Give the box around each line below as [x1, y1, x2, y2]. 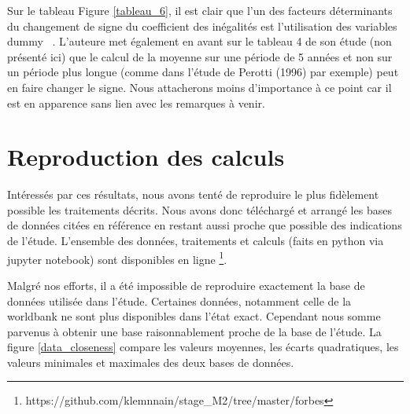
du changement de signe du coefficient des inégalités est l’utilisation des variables [7, 17, 397, 34]
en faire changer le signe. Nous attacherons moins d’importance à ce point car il [7, 79, 392, 95]
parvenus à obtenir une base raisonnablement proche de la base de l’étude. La [7, 323, 382, 339]
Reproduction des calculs [7, 141, 285, 173]
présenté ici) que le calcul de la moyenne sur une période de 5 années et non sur [7, 48, 393, 64]
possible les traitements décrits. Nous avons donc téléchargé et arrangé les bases [7, 201, 392, 218]
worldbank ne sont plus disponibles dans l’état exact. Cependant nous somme [7, 308, 381, 324]
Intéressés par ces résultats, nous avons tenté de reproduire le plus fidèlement [7, 186, 379, 203]
